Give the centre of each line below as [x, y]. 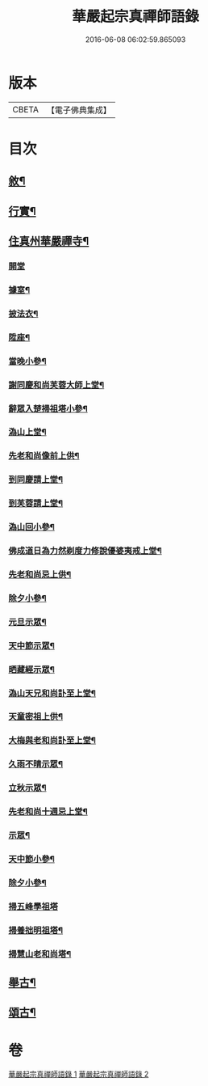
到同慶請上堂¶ [35, 480]
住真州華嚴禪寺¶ [49, 241]
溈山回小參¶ [31, 527]
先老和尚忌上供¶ [40, 574]
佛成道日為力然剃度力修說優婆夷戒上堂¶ [85, 551]
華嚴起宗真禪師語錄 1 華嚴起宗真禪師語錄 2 [79, 1074]
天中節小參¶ [31, 860]
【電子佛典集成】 [79, 110]
